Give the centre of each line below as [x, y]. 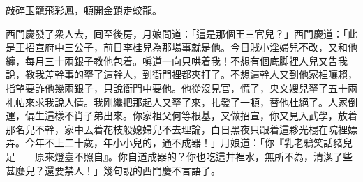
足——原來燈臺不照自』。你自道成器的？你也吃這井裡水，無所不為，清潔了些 [179, 156]
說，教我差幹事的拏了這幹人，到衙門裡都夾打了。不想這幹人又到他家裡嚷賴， [181, 74]
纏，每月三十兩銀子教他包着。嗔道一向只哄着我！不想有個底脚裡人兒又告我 [177, 60]
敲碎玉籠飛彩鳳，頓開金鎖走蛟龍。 [84, 10]
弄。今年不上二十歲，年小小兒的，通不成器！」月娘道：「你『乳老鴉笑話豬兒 [179, 143]
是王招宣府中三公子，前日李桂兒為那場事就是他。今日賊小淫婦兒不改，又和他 [181, 47]
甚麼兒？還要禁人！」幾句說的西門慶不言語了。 [113, 170]
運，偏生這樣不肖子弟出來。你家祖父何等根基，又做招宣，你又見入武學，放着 [181, 115]
